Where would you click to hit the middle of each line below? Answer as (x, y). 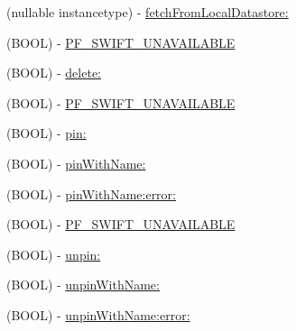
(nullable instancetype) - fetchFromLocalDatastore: (148, 12)
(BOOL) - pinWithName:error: (91, 193)
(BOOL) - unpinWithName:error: (98, 314)
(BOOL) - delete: (54, 73)
